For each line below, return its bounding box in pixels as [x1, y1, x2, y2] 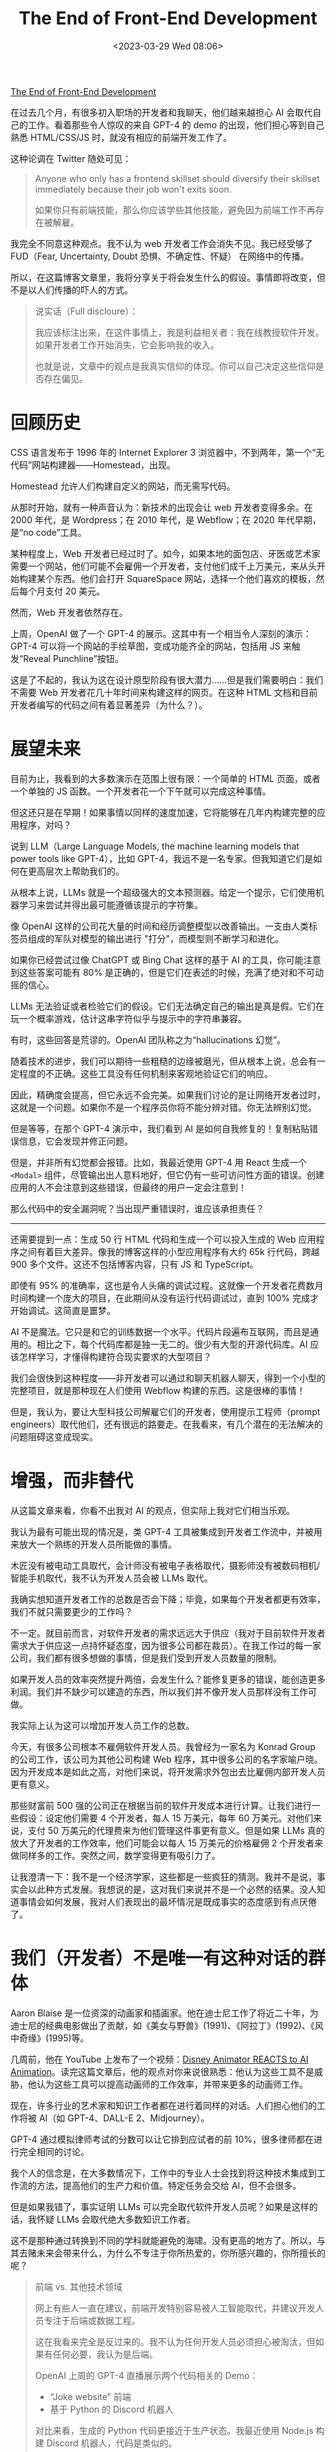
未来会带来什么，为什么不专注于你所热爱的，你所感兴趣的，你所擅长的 [36, 2247, 326, 2259]
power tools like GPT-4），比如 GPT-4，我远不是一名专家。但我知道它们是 [10, 852, 314, 864]
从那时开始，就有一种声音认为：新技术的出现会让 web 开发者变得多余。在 [10, 501, 313, 513]
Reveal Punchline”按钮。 [23, 652, 124, 664]
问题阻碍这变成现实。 [10, 1430, 98, 1442]
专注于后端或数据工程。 [43, 2314, 141, 2326]
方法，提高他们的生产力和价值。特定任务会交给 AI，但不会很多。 [36, 2179, 302, 2191]
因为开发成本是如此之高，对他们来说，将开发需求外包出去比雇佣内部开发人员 [10, 1765, 326, 1777]
